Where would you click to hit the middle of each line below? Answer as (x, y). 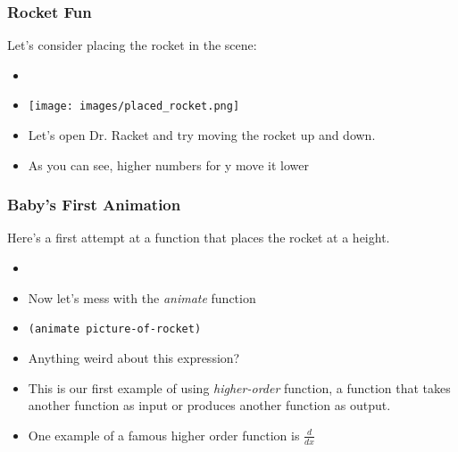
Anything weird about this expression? (134, 357)
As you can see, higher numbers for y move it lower (168, 164)
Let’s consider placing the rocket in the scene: (132, 45)
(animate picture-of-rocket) (115, 329)
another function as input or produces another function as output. (209, 405)
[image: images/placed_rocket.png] (134, 107)
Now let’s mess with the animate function (142, 297)
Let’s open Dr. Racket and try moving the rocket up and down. (202, 135)
